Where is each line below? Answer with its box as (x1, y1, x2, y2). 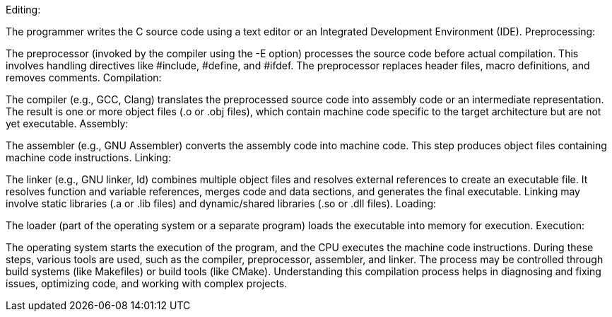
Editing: (6, 4, 41, 16)
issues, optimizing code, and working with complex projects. (6, 277, 288, 289)
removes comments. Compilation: (6, 71, 162, 83)
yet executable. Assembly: (6, 117, 129, 129)
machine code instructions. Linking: (6, 151, 171, 163)
